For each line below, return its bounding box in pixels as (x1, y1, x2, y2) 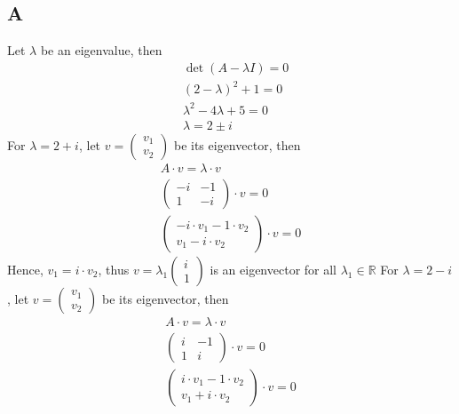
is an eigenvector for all (210, 260, 336, 279)
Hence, (7, 260, 44, 279)
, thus (98, 260, 130, 279)
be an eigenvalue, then (40, 41, 162, 60)
